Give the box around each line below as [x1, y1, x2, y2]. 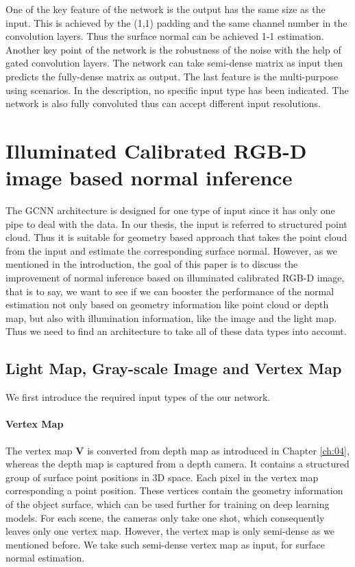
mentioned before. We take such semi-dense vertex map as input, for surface [5, 537, 326, 551]
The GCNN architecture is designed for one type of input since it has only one [5, 203, 335, 218]
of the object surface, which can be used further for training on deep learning [5, 496, 330, 511]
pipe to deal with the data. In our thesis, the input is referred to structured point [5, 216, 347, 231]
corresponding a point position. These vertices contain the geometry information [5, 483, 343, 498]
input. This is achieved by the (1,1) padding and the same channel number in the [5, 15, 347, 30]
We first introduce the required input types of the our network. [5, 390, 271, 404]
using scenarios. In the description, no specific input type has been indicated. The [5, 82, 349, 97]
